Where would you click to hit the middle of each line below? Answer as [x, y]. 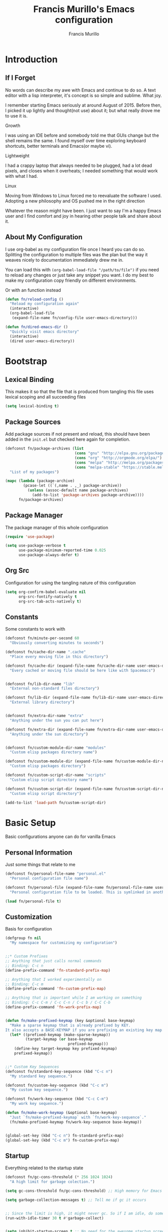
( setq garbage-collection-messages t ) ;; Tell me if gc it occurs [76, 1200]
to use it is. [16, 116]
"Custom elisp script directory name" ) [51, 780]
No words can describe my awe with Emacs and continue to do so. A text [80, 90]
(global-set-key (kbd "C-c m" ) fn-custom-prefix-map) [62, 1140]
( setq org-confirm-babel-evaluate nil [45, 592]
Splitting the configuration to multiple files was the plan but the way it [76, 254]
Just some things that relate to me [40, 865]
